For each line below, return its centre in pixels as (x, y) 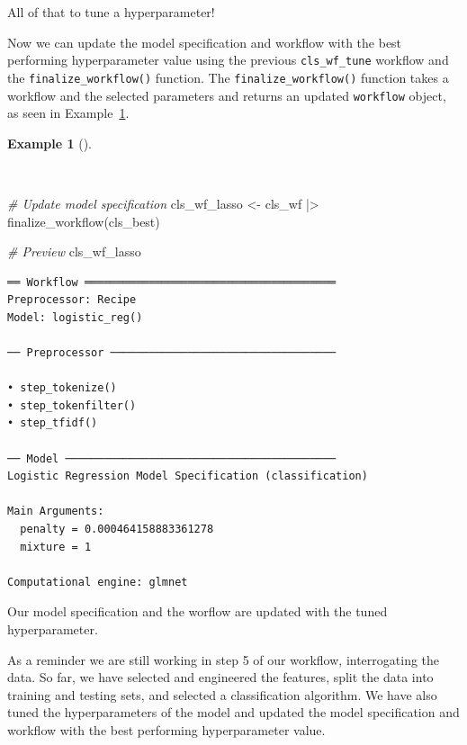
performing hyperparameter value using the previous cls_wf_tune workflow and (228, 60)
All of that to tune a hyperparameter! (111, 12)
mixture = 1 (56, 547)
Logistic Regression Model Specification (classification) (188, 476)
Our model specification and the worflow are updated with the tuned (198, 611)
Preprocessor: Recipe (72, 300)
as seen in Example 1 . (68, 113)
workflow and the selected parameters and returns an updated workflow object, (227, 95)
